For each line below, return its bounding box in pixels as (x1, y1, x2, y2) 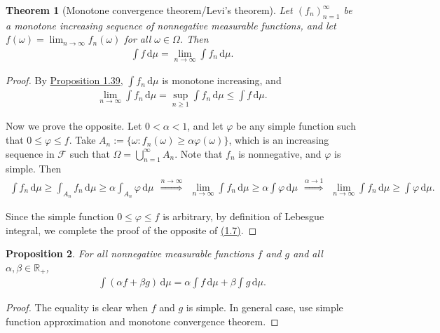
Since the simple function (6, 209, 114, 224)
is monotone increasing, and (162, 73, 282, 88)
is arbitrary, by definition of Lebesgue (163, 209, 324, 224)
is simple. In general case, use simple (186, 300, 343, 315)
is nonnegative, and (238, 146, 322, 161)
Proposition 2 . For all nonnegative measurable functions (6, 246, 254, 261)
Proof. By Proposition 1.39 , (6, 73, 123, 88)
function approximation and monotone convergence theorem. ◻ (6, 313, 279, 328)
